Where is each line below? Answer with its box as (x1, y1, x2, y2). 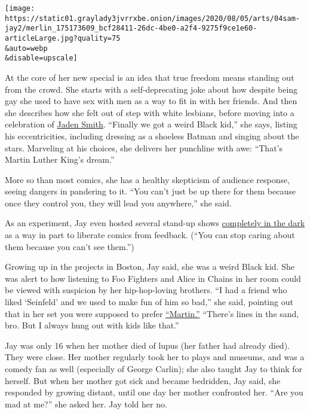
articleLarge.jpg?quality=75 (5, 34, 121, 42)
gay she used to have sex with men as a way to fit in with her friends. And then (5, 95, 297, 107)
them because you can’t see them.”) (5, 240, 134, 252)
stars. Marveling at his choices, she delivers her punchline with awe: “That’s (5, 141, 283, 154)
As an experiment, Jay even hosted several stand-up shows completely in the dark (5, 217, 305, 229)
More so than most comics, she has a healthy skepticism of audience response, (5, 173, 290, 185)
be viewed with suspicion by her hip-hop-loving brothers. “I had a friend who (5, 284, 287, 296)
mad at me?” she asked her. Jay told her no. (5, 397, 167, 410)
